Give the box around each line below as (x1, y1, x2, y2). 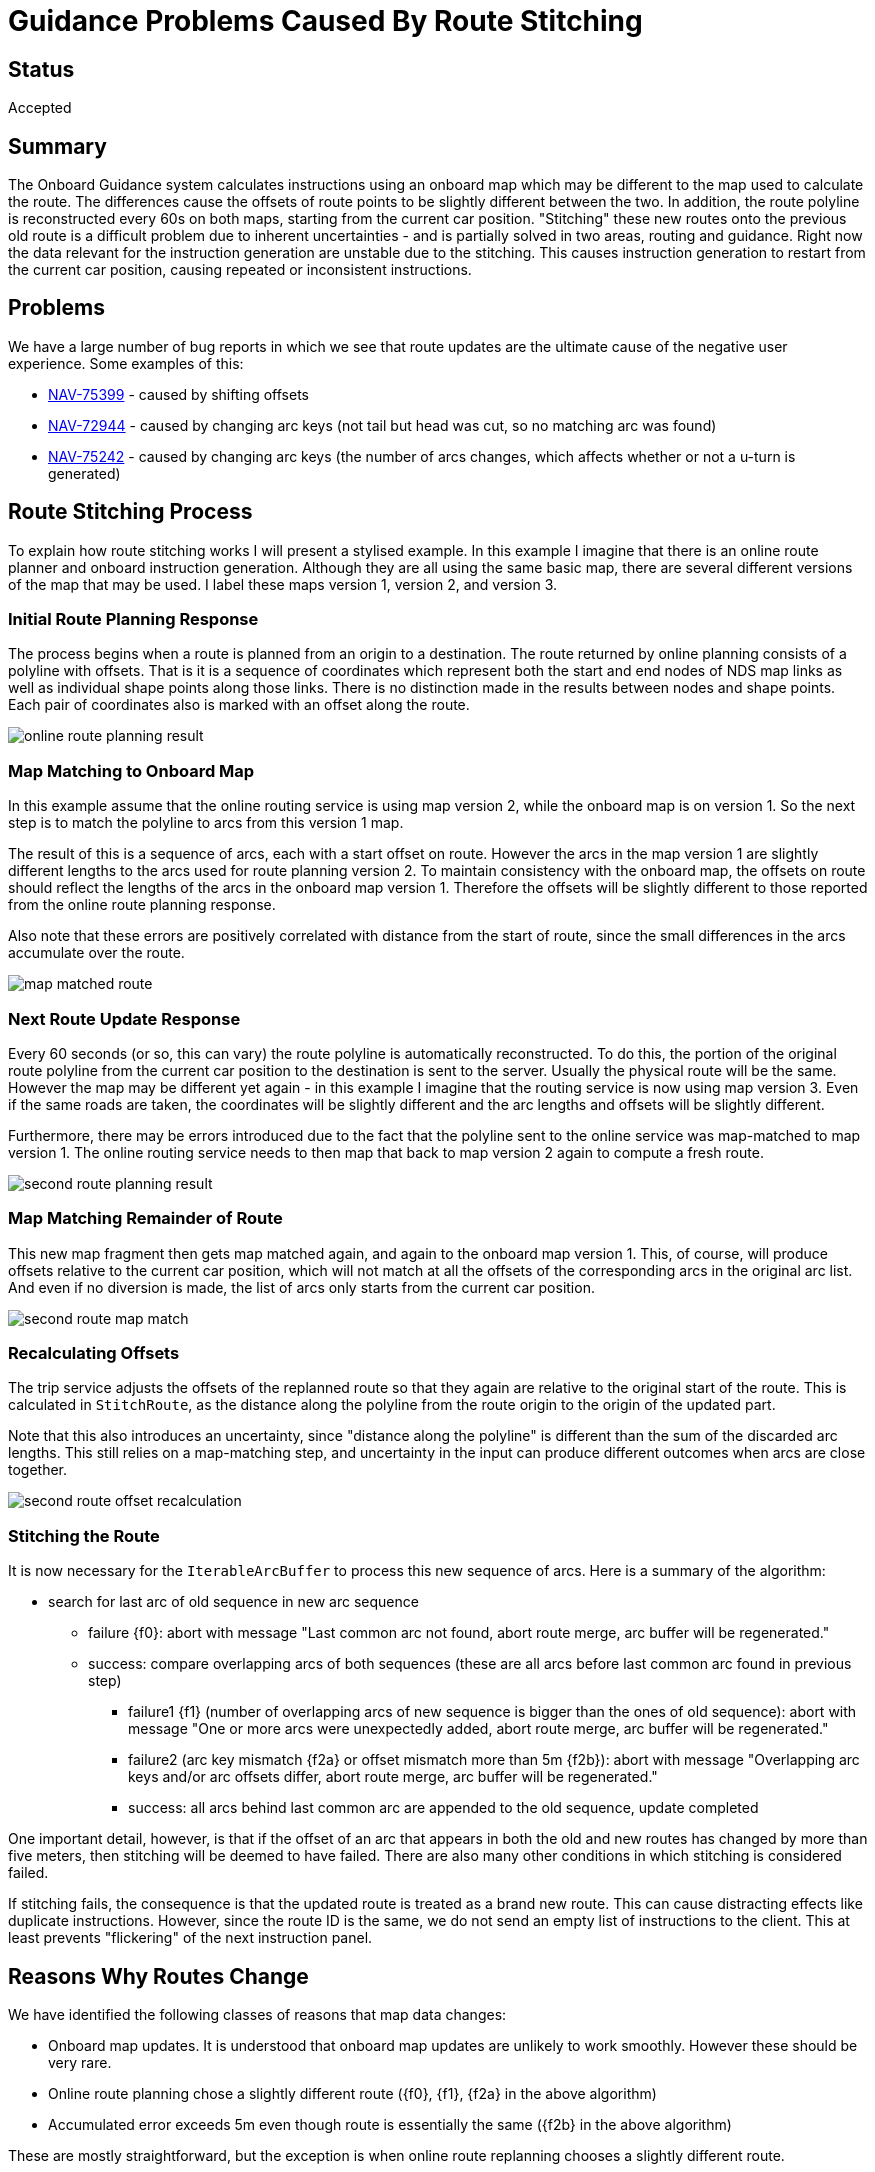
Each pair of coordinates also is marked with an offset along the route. (8, 696, 470, 714)
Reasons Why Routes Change (8, 1963, 309, 1989)
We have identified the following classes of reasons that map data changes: (8, 2006, 507, 2024)
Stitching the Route (8, 1525, 160, 1546)
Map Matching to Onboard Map (8, 760, 255, 781)
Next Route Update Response (8, 1008, 241, 1029)
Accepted (8, 99, 72, 117)
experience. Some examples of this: (8, 354, 244, 372)
